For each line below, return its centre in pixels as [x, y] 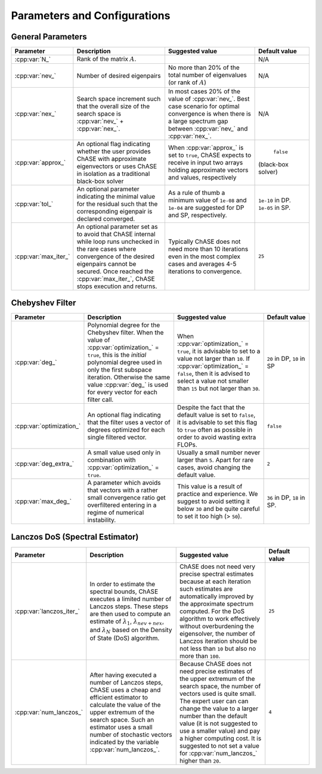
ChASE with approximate [112, 159]
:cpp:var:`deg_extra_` [44, 464]
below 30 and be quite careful [218, 509]
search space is [99, 113]
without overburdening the [217, 626]
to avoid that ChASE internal [116, 234]
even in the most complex [204, 256]
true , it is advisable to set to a [219, 351]
